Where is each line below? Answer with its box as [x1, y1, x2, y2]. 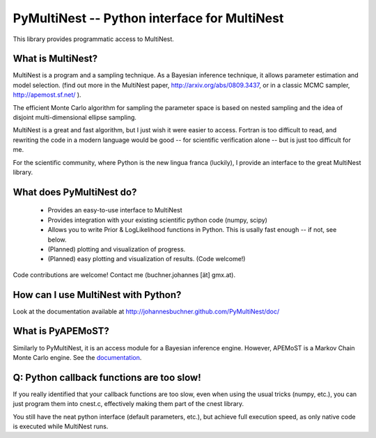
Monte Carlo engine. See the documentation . [13, 353, 142, 361]
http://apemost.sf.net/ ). [13, 91, 81, 99]
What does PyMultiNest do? [13, 186, 137, 198]
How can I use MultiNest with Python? [13, 289, 182, 301]
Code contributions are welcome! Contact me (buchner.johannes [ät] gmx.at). [13, 270, 236, 279]
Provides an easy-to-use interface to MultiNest [47, 206, 182, 214]
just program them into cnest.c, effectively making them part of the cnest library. [13, 400, 244, 408]
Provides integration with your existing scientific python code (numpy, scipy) [47, 216, 268, 224]
